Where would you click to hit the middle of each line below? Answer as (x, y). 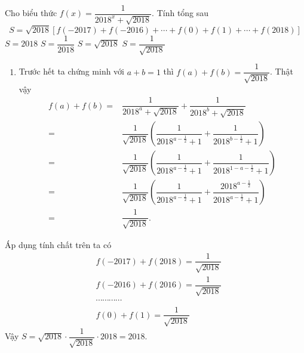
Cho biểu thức (31, 13)
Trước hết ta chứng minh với (72, 71)
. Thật (282, 71)
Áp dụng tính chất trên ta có (58, 244)
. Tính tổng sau (180, 13)
